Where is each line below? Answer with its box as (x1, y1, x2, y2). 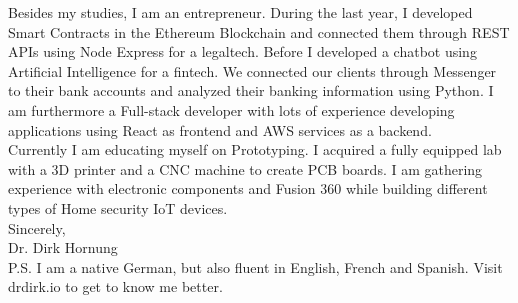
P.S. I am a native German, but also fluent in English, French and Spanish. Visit (8, 256, 503, 277)
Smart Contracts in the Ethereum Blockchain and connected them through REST (8, 21, 510, 42)
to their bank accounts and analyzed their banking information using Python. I (8, 80, 494, 101)
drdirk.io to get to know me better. (8, 276, 223, 297)
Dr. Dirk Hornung (8, 237, 118, 258)
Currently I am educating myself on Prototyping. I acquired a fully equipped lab (8, 139, 502, 160)
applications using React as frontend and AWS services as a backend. (8, 119, 432, 140)
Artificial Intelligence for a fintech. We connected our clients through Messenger (8, 60, 497, 81)
